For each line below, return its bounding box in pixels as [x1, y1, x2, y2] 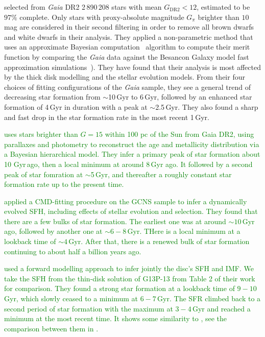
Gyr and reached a [192, 303, 251, 314]
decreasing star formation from [4, 91, 101, 102]
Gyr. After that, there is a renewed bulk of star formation [68, 236, 250, 247]
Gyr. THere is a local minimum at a [127, 226, 240, 236]
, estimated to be [197, 2, 250, 12]
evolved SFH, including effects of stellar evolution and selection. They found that [4, 206, 258, 216]
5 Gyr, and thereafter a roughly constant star [90, 168, 232, 179]
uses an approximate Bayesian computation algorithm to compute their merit [4, 41, 250, 52]
